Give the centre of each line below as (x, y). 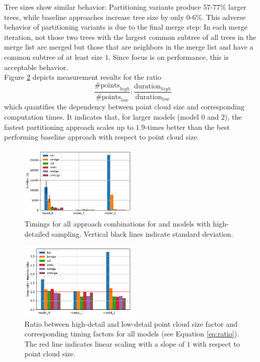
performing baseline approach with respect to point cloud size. (102, 137)
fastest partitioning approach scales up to (69, 127)
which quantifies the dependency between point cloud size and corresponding (124, 107)
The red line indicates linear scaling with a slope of (104, 343)
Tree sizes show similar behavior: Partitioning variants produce (103, 7)
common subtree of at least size (53, 56)
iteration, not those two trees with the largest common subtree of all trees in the (130, 37)
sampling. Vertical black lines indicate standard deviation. (142, 233)
